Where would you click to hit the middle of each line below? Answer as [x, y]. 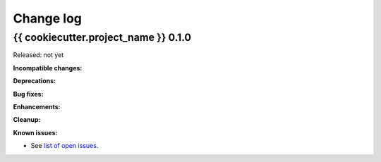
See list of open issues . [65, 146]
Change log [48, 18]
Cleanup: [27, 120]
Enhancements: [37, 106]
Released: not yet [38, 55]
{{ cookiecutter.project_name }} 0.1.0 [102, 37]
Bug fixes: [28, 94]
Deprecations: [35, 81]
